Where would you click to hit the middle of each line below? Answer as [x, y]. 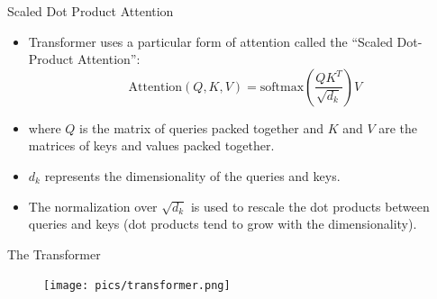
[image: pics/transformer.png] [137, 286]
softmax [282, 87]
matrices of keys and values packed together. [151, 145]
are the [398, 127]
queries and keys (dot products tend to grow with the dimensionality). [223, 224]
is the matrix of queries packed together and [201, 127]
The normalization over [93, 206]
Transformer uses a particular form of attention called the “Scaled [210, 41]
